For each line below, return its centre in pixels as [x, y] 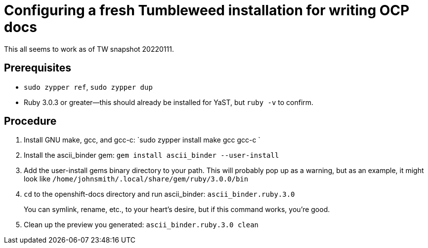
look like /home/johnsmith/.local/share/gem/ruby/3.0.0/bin [136, 179]
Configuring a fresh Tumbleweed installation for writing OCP [207, 10]
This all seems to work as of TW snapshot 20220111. [89, 49]
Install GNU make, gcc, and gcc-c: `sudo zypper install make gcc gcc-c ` [142, 140]
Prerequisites [38, 68]
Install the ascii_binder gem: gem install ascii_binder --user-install [151, 155]
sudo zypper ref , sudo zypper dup [88, 87]
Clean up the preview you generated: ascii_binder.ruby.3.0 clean [141, 225]
